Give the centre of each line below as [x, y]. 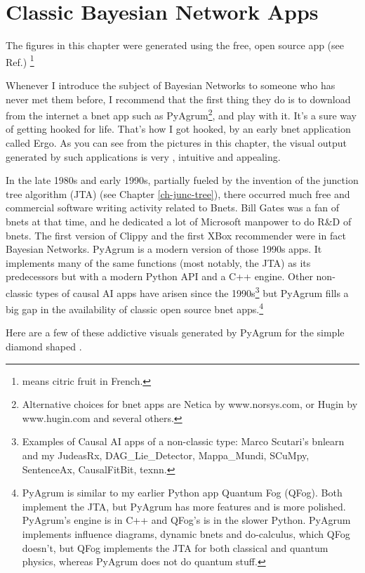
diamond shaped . [44, 347]
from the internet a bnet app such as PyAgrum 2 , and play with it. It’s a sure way [181, 114]
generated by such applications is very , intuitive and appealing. [143, 156]
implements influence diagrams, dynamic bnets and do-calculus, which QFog [186, 533]
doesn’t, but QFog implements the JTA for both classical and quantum [175, 547]
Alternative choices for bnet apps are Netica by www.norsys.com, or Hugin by [190, 404]
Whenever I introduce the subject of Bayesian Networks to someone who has [171, 85]
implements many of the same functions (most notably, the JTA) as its [158, 262]
